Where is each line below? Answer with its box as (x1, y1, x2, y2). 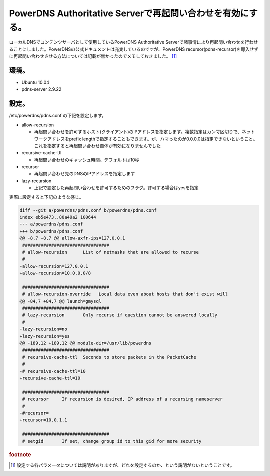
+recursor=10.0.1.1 (19, 417, 67, 423)
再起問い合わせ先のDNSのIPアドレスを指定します (34, 171, 135, 177)
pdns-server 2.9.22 (21, 86, 62, 92)
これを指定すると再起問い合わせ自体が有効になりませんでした (34, 143, 161, 149)
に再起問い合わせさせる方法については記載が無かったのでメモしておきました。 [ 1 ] (9, 53, 177, 59)
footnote (9, 451, 31, 458)
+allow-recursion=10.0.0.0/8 (19, 270, 91, 276)
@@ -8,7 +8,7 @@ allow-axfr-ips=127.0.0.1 (19, 235, 125, 241)
